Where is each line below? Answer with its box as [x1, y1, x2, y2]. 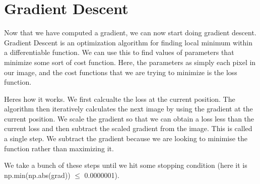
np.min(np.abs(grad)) [4, 169, 71, 180]
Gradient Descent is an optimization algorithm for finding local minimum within [4, 37, 252, 47]
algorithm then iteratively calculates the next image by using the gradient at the [4, 103, 253, 114]
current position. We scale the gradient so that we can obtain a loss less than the [4, 113, 254, 124]
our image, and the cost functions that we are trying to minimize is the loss [4, 67, 237, 77]
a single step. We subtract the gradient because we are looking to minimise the [4, 133, 248, 144]
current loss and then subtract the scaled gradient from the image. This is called [4, 123, 252, 134]
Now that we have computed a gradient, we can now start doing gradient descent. [4, 27, 256, 38]
